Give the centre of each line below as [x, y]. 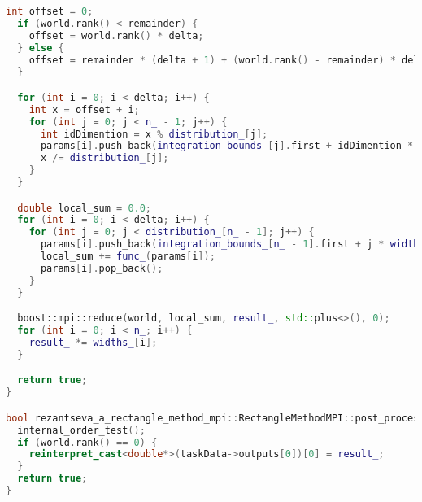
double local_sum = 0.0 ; [85, 208]
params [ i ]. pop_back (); [102, 268]
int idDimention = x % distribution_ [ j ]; [154, 134]
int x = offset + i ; [84, 109]
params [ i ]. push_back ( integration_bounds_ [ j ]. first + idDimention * [227, 146]
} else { [41, 48]
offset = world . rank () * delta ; [116, 35]
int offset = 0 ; [50, 11]
